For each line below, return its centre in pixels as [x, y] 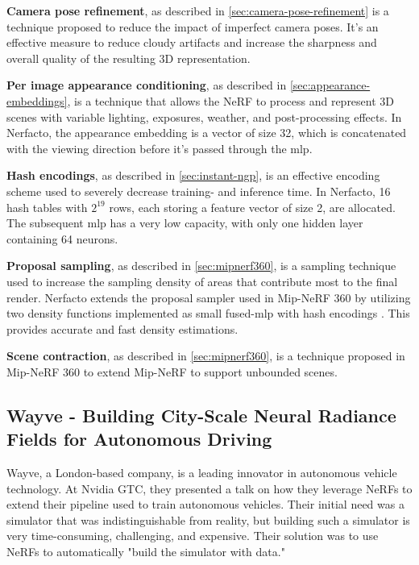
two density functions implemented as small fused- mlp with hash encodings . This [208, 313]
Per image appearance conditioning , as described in [147, 85]
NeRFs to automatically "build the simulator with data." [146, 552]
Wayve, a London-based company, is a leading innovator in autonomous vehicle [202, 473]
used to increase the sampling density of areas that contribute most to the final [202, 281]
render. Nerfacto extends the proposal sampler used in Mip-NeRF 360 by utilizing [209, 297]
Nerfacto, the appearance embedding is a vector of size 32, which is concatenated [207, 133]
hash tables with [47, 207]
